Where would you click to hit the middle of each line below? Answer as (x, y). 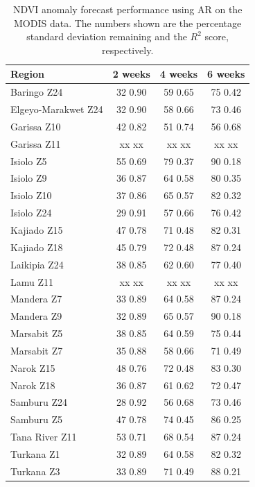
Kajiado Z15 (37, 229)
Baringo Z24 (37, 92)
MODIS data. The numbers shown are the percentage (127, 23)
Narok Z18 (33, 385)
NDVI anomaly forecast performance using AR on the (127, 9)
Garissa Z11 (36, 143)
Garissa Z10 (36, 126)
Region (27, 74)
